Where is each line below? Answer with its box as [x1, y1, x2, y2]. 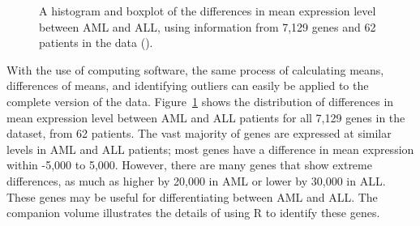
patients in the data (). [39, 34, 153, 51]
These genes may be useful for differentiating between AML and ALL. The [6, 188, 378, 205]
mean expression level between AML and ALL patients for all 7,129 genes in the [6, 109, 405, 126]
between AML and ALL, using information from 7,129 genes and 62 [39, 18, 376, 35]
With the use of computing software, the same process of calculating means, [6, 61, 384, 78]
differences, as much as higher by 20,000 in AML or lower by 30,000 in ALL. [6, 172, 386, 189]
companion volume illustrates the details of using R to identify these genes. [6, 204, 380, 221]
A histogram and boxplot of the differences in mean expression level [39, 2, 376, 19]
